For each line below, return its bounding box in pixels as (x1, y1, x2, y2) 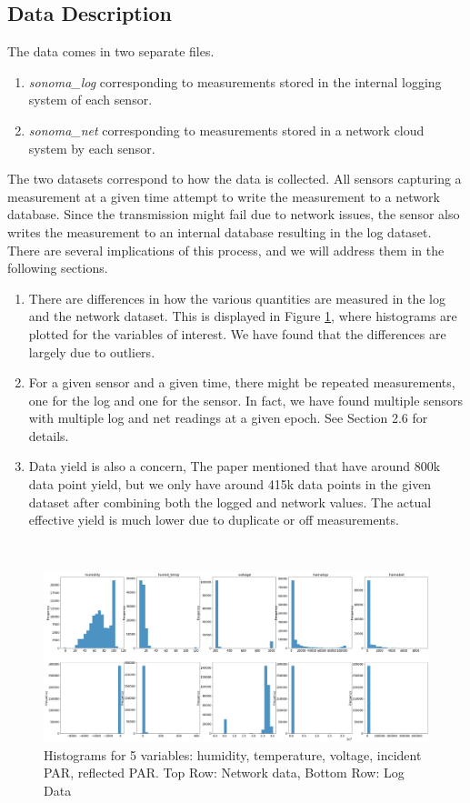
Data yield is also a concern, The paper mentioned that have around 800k (28, 457, 441, 476)
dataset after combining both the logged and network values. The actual (28, 492, 432, 511)
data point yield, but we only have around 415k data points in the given (28, 475, 432, 494)
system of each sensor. (28, 90, 153, 109)
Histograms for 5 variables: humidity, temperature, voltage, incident (44, 745, 422, 764)
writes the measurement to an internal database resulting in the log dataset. (7, 222, 432, 241)
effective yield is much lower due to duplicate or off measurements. (28, 510, 399, 529)
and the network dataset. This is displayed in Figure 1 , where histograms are (28, 306, 457, 326)
